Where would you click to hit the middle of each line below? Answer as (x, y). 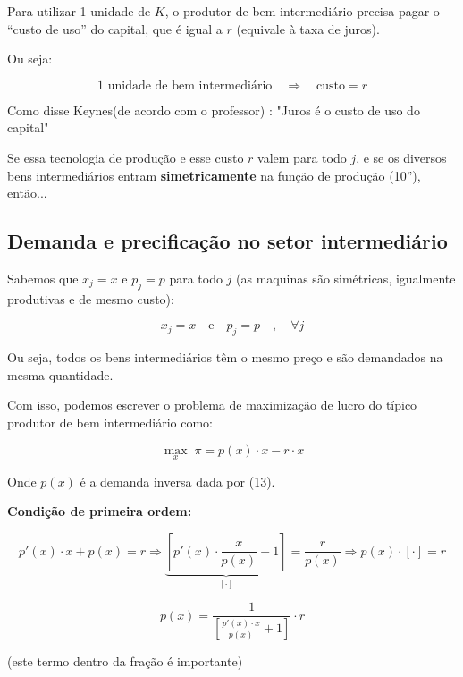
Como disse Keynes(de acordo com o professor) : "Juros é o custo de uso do (214, 110)
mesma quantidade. (60, 374)
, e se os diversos (401, 157)
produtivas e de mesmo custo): (91, 298)
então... (27, 193)
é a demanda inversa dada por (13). (177, 481)
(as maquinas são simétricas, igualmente (346, 278)
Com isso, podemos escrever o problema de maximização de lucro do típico (212, 405)
